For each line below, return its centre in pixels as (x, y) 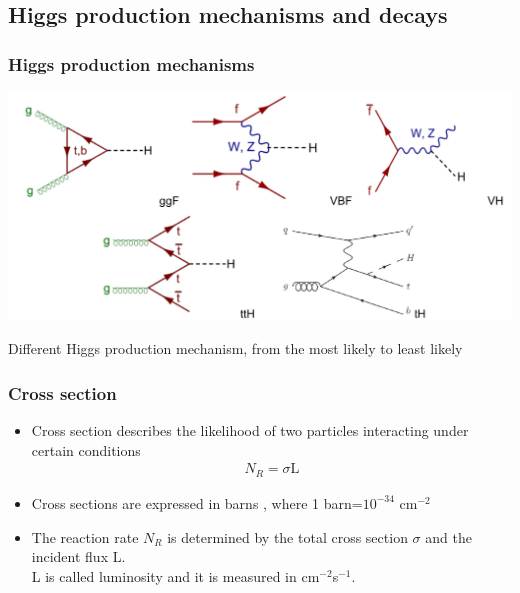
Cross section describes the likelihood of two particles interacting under (250, 430)
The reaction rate (85, 536)
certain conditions (86, 449)
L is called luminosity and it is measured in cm (175, 575)
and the (448, 536)
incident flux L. (78, 556)
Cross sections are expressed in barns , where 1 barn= (197, 502)
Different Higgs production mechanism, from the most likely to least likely (235, 348)
